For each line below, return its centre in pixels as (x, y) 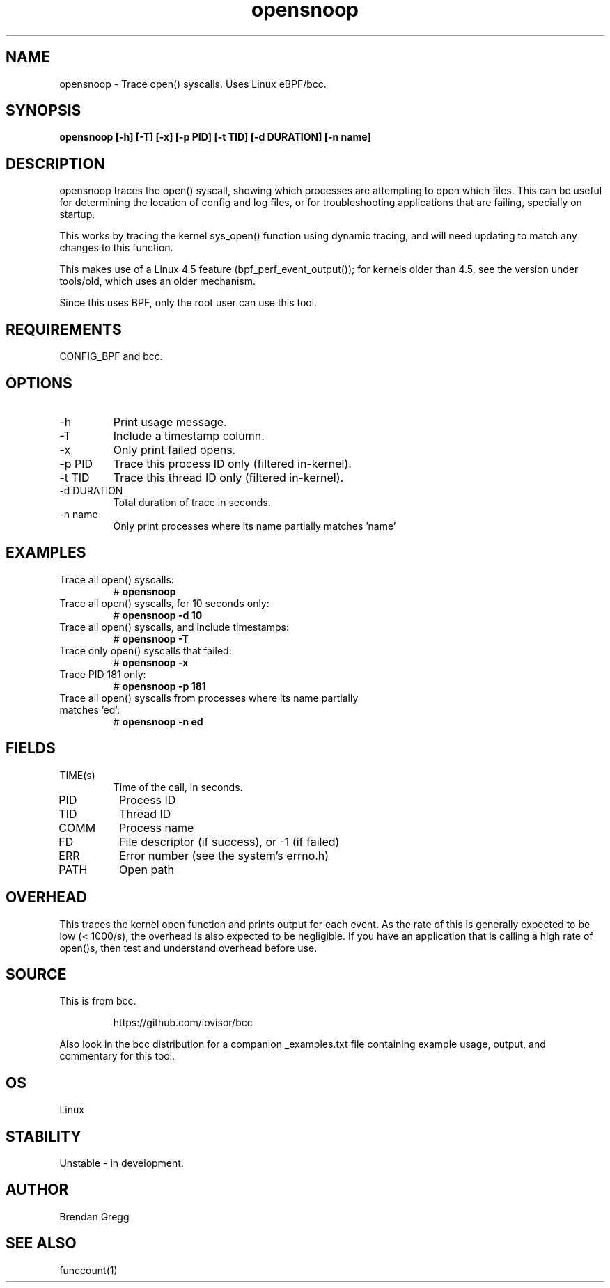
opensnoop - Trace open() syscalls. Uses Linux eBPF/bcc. (193, 84)
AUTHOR (37, 1190)
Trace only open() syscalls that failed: (146, 650)
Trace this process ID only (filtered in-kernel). (232, 463)
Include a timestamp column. (189, 435)
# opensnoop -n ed (158, 721)
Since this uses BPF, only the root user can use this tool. (188, 303)
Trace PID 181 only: (103, 674)
